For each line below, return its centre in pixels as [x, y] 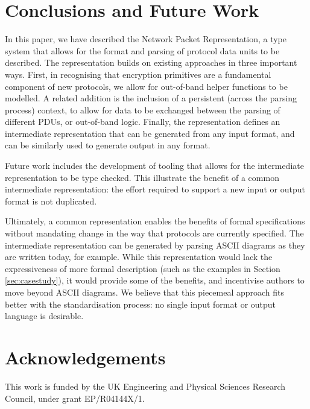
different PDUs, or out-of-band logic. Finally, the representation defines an [143, 122]
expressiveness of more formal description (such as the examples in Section [143, 268]
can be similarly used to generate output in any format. [108, 145]
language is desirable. [44, 316]
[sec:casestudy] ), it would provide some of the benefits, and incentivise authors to [155, 280]
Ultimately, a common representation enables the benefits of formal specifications [155, 221]
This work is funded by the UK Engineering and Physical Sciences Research [145, 386]
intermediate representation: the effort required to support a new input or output [155, 189]
